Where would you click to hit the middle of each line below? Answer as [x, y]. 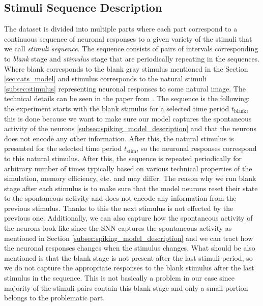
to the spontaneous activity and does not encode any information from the [120, 198]
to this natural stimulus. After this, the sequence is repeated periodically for [123, 158]
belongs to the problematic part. [55, 298]
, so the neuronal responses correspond [197, 148]
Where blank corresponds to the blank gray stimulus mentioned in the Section [126, 68]
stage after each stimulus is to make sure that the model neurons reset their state [131, 188]
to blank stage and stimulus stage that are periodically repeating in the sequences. [132, 58]
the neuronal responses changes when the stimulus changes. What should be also [130, 248]
